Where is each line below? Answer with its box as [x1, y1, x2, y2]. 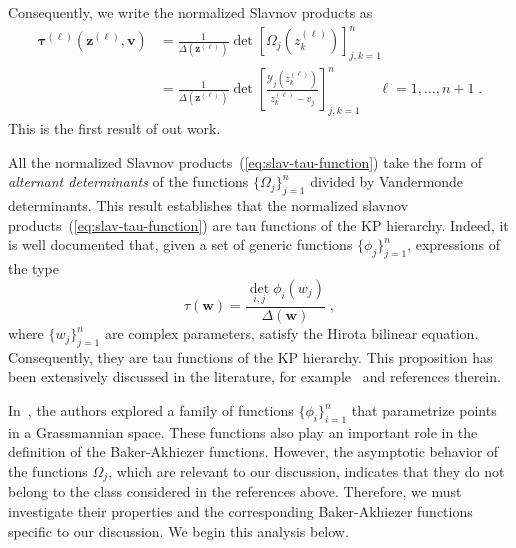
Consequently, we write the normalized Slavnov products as [8, 2, 373, 22]
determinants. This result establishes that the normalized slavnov [8, 195, 409, 216]
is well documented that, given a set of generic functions [8, 234, 353, 255]
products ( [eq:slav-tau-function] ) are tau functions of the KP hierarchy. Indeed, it [8, 214, 509, 235]
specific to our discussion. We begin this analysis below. [8, 520, 349, 541]
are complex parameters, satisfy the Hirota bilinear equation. [104, 323, 479, 344]
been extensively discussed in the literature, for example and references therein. [8, 366, 501, 387]
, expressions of [407, 234, 500, 255]
